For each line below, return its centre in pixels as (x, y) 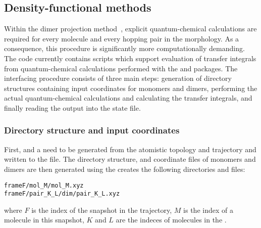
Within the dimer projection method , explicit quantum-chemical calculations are (130, 29)
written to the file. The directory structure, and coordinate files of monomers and (130, 159)
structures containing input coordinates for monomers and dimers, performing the (131, 88)
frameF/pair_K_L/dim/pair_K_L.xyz (62, 194)
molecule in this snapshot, (44, 220)
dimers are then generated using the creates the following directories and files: (125, 169)
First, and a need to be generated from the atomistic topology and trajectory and (130, 149)
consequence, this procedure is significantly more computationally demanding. (124, 48)
